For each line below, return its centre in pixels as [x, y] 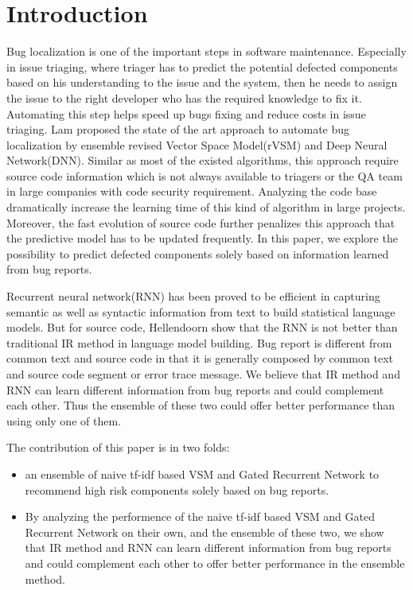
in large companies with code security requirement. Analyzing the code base [192, 191]
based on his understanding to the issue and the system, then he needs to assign [202, 82]
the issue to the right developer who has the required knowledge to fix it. [184, 97]
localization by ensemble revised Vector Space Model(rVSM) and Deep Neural [197, 144]
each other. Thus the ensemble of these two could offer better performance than [201, 405]
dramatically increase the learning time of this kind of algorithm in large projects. [206, 207]
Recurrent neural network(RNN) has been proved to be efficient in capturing [193, 296]
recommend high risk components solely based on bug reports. [177, 489]
